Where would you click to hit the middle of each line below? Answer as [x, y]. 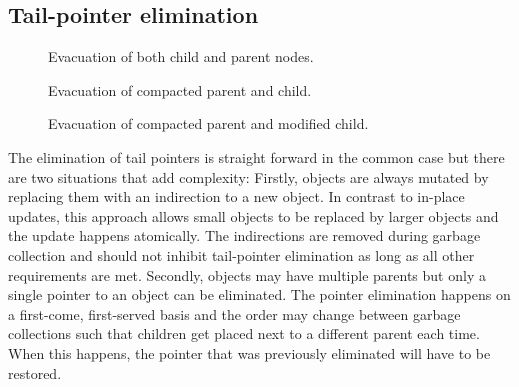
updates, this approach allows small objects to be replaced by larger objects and [253, 215]
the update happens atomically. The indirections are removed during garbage [244, 235]
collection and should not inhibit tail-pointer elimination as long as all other [241, 254]
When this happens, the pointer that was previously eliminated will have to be [249, 352]
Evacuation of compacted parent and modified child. [208, 123]
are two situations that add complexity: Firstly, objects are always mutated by [248, 176]
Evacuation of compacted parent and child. [180, 89]
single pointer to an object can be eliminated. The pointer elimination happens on [259, 294]
